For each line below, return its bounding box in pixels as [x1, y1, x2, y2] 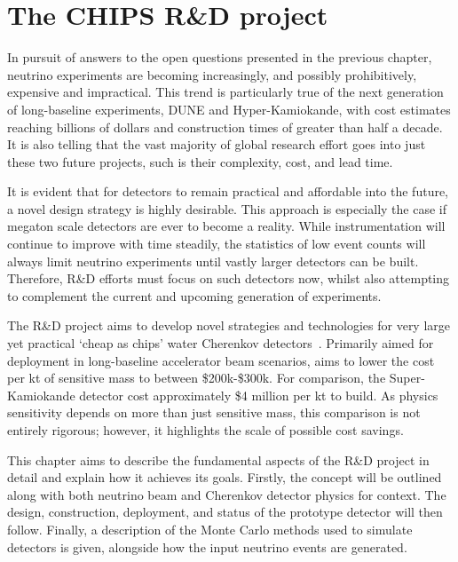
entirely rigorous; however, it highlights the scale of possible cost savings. [7, 421, 404, 439]
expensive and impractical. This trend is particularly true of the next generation [7, 83, 444, 101]
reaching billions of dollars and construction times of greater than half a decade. [7, 117, 443, 136]
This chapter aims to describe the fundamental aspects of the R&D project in [7, 450, 430, 469]
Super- [389, 368, 425, 387]
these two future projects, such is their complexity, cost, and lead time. [7, 152, 393, 170]
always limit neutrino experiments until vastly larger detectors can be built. [7, 251, 419, 270]
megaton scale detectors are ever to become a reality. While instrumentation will [7, 217, 446, 235]
